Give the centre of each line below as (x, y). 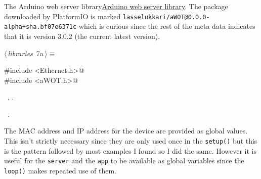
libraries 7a (26, 53)
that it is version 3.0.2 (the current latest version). (82, 36)
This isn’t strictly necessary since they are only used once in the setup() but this (131, 141)
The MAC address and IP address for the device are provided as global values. (126, 131)
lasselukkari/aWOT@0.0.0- (166, 17)
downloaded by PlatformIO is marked (62, 16)
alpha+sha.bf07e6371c (40, 27)
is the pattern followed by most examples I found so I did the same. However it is (130, 150)
